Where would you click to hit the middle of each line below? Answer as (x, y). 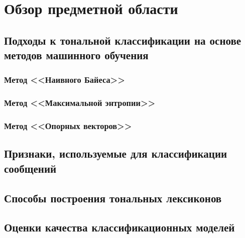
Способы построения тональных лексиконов (113, 198)
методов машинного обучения (76, 55)
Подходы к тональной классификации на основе (123, 40)
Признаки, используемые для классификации (116, 153)
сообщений (30, 168)
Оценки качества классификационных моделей (119, 227)
